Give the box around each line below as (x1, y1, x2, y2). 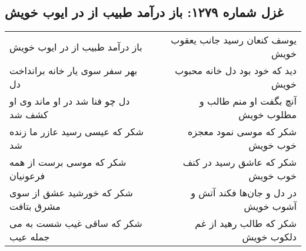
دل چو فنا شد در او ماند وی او (9, 94, 130, 108)
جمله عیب (9, 230, 50, 244)
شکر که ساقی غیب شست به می (9, 216, 142, 230)
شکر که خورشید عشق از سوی (9, 186, 133, 200)
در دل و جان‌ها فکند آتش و (191, 186, 297, 200)
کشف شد (9, 108, 48, 122)
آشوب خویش (244, 199, 297, 213)
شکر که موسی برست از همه (9, 155, 127, 169)
